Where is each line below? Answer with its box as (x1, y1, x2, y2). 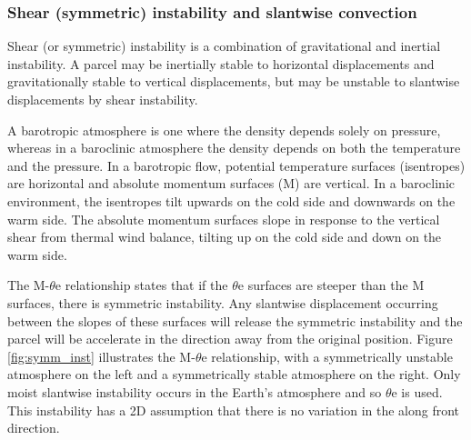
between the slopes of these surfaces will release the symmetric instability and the (7, 311, 463, 330)
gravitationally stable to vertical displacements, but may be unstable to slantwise (7, 72, 460, 91)
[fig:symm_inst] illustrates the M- (7, 346, 195, 365)
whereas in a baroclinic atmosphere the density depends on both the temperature (7, 138, 461, 157)
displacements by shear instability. (7, 90, 198, 108)
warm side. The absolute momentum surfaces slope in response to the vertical (7, 209, 440, 228)
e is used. (391, 382, 443, 401)
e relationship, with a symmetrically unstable (201, 346, 453, 365)
